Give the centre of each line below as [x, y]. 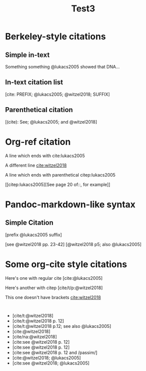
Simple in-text [27, 55]
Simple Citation [29, 223]
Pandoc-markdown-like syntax [70, 204]
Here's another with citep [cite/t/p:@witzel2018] [54, 288]
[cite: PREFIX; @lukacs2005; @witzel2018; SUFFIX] [58, 94]
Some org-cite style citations [66, 264]
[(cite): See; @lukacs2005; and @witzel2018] [51, 122]
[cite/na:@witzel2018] [34, 337]
